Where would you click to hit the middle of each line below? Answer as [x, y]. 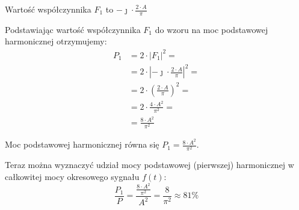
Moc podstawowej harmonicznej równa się [82, 144]
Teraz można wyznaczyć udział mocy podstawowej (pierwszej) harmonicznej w [149, 165]
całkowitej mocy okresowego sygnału [72, 176]
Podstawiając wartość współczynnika [73, 29]
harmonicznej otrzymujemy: [56, 41]
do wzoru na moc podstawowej [211, 29]
